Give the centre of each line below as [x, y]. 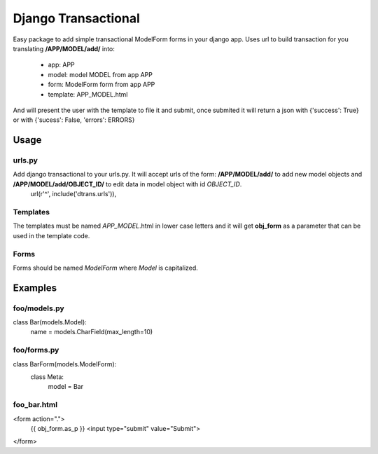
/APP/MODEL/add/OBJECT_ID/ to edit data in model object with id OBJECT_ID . [127, 184]
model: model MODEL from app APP [100, 74]
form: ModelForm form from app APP [101, 85]
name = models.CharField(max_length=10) [92, 332]
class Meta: [47, 377]
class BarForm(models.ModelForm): [65, 364]
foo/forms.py [36, 350]
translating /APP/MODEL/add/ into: [64, 48]
